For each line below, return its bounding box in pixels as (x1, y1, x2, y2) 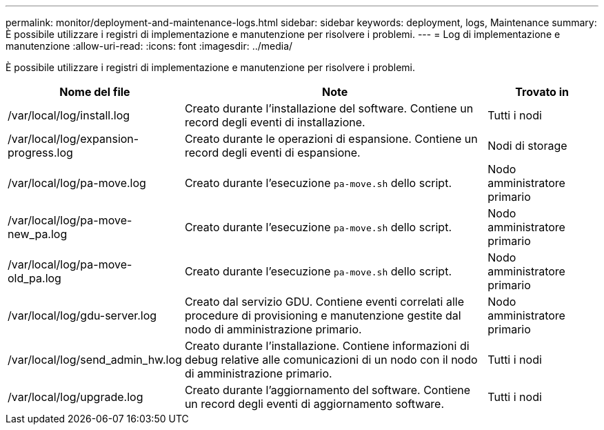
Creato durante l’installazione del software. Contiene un (184, 101, 474, 115)
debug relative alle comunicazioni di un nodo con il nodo (184, 353, 478, 367)
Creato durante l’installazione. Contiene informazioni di (184, 339, 470, 353)
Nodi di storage (487, 139, 567, 153)
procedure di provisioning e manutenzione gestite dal (184, 309, 461, 322)
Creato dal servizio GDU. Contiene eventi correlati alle (184, 295, 464, 309)
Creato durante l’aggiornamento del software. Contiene (184, 383, 471, 397)
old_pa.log (8, 271, 61, 285)
